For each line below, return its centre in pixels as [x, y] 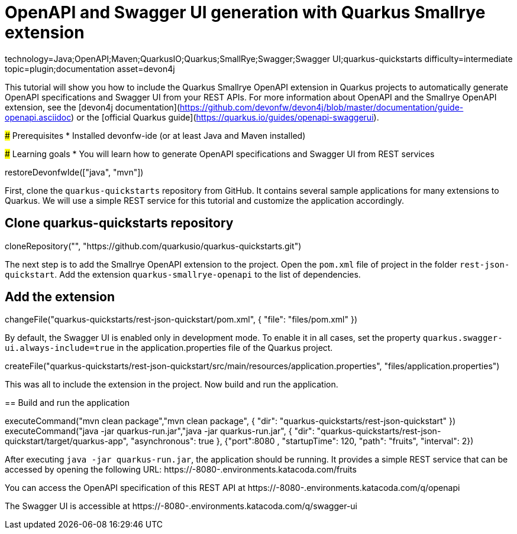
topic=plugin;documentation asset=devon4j [90, 69]
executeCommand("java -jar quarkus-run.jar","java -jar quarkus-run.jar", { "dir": [160, 431]
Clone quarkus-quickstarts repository [119, 223]
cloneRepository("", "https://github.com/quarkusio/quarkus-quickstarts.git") [153, 246]
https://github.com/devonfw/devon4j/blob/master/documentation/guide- [322, 107]
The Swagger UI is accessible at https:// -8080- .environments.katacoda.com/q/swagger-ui [181, 506]
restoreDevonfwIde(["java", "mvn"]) [74, 172]
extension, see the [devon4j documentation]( [93, 107]
